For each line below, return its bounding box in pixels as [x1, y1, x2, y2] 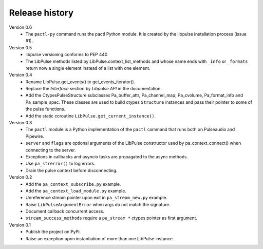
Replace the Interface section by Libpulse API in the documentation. [25, 86, 162, 92]
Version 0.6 [9, 24, 32, 30]
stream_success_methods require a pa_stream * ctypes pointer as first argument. [25, 215, 197, 221]
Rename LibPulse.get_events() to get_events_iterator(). [25, 78, 135, 85]
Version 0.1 [9, 222, 31, 228]
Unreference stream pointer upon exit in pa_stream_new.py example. [25, 195, 168, 201]
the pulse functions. [25, 106, 66, 112]
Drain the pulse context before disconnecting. [25, 167, 118, 173]
